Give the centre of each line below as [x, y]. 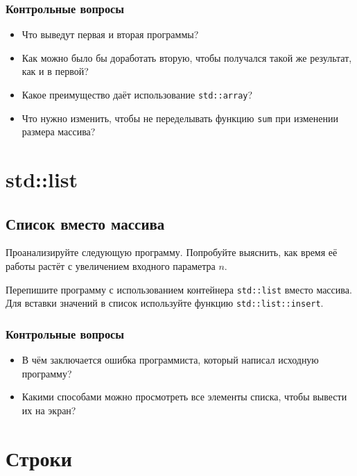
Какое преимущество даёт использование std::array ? [137, 94]
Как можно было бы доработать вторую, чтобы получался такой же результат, [187, 57]
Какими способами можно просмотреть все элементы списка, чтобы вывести [184, 397]
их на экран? [49, 410]
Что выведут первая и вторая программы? [110, 34]
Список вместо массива [85, 223]
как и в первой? [55, 71]
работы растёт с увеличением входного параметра [111, 266]
